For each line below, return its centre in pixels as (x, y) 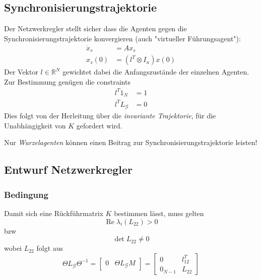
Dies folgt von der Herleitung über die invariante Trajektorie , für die (110, 116)
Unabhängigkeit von (35, 125)
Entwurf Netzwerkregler (69, 169)
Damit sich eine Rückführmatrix (54, 213)
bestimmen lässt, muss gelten (159, 213)
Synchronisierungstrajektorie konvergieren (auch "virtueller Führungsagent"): (122, 38)
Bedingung (26, 194)
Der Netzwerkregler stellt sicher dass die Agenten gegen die (95, 28)
